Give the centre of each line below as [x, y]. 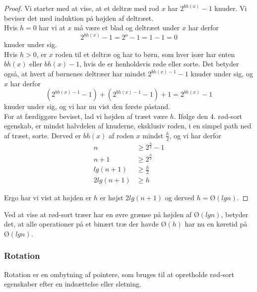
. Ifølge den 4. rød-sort [208, 116]
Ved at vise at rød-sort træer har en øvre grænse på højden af [98, 214]
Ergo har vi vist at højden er [48, 197]
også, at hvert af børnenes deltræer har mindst [75, 73]
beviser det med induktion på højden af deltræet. [79, 18]
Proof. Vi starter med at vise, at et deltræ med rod [82, 8]
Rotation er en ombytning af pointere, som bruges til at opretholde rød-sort [119, 274]
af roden [121, 135]
